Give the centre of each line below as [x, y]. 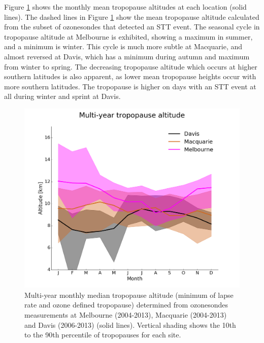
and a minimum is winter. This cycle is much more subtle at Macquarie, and [123, 46]
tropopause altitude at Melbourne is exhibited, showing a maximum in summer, [128, 36]
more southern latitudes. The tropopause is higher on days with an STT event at [130, 86]
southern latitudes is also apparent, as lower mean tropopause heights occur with [130, 76]
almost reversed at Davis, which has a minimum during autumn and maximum [127, 56]
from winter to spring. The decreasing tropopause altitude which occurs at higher [131, 66]
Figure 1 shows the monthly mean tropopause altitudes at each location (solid [125, 7]
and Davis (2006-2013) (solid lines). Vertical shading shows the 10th [130, 324]
